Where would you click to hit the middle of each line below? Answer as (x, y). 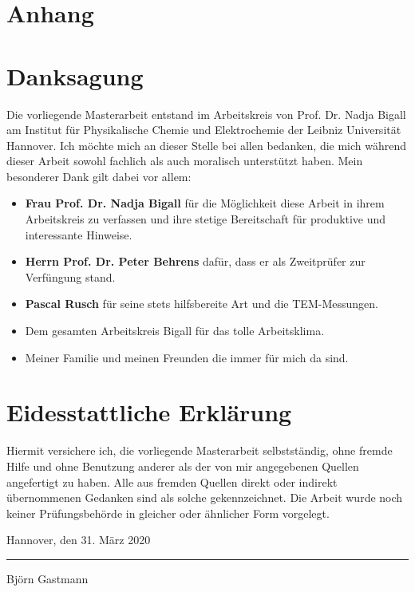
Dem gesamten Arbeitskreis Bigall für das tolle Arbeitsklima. (175, 331)
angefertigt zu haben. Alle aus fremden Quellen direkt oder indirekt (172, 481)
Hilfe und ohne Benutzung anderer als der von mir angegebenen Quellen (183, 466)
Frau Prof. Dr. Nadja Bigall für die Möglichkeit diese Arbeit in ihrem (205, 203)
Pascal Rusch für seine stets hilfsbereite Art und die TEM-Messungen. (202, 304)
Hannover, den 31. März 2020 (79, 540)
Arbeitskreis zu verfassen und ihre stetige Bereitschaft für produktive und (206, 219)
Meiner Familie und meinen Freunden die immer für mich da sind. (187, 357)
